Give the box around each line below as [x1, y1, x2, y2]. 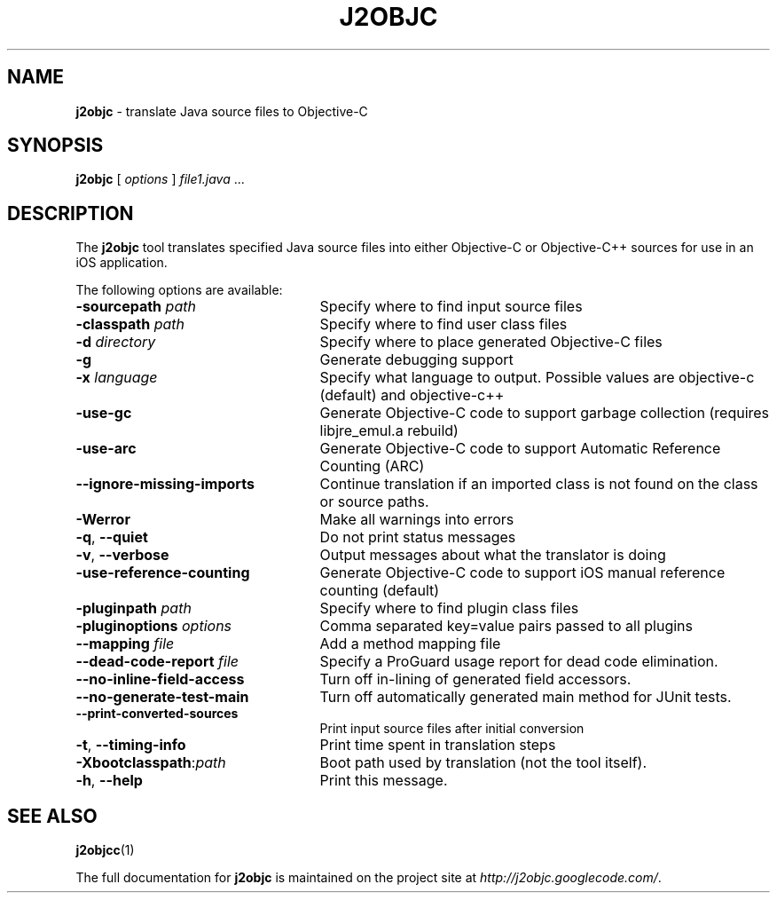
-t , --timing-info [75, 736, 186, 754]
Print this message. [319, 771, 448, 790]
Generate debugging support [319, 351, 514, 369]
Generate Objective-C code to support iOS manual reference [319, 564, 726, 582]
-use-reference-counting [75, 564, 250, 582]
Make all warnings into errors [319, 510, 514, 529]
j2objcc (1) [75, 842, 135, 858]
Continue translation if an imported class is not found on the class [319, 475, 758, 493]
